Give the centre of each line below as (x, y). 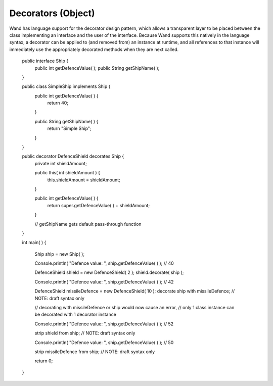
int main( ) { (34, 243)
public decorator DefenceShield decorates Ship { (73, 156)
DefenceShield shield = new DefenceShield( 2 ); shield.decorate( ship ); (109, 272)
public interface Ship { (45, 61)
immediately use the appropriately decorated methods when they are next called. (94, 49)
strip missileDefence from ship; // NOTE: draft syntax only (95, 352)
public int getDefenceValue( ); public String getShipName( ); (97, 68)
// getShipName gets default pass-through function (88, 224)
